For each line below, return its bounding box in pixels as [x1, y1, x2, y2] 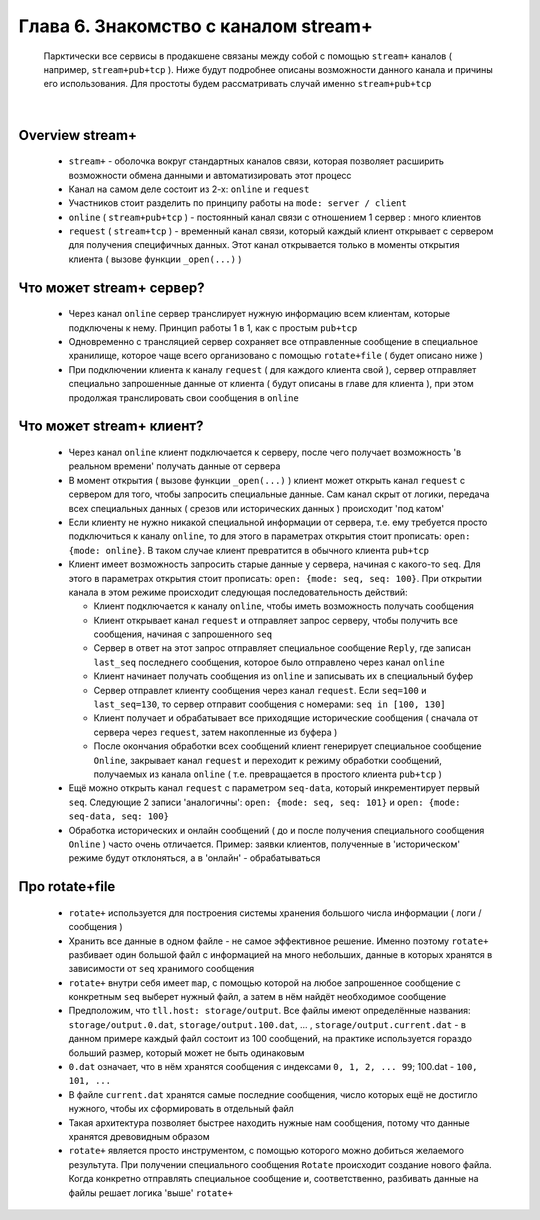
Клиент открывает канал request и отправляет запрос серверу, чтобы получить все [93, 614, 459, 626]
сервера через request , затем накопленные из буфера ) [93, 726, 338, 738]
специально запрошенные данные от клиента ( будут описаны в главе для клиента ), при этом [68, 378, 474, 390]
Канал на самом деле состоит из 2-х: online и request [68, 183, 310, 195]
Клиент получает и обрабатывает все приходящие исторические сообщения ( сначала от [93, 712, 479, 724]
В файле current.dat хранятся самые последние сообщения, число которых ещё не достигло [68, 1088, 479, 1100]
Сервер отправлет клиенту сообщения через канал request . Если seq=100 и [93, 684, 427, 696]
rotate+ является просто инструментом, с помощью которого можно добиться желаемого [68, 1145, 465, 1157]
